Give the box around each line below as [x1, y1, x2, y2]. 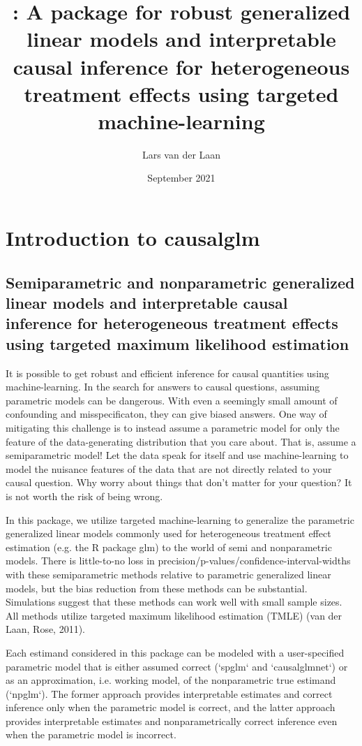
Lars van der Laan [142, 147, 221, 161]
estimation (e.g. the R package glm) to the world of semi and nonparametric [6, 539, 332, 554]
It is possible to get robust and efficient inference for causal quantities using [6, 365, 329, 380]
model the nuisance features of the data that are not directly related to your [6, 461, 332, 476]
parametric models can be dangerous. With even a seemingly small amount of [6, 393, 338, 407]
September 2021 [147, 170, 216, 185]
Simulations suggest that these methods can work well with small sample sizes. [6, 594, 342, 609]
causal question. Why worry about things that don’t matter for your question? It [6, 475, 352, 490]
